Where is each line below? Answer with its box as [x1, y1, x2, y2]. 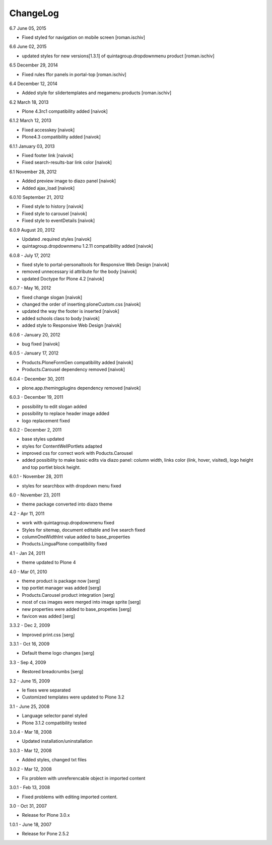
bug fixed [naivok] [22, 341, 60, 347]
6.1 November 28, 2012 [9, 169, 57, 175]
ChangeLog [9, 8, 59, 19]
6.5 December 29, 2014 [9, 62, 58, 68]
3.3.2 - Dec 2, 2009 [9, 622, 50, 628]
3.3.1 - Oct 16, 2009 [9, 641, 50, 647]
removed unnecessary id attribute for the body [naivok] [22, 268, 137, 274]
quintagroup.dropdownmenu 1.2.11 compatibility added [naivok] [22, 243, 153, 249]
